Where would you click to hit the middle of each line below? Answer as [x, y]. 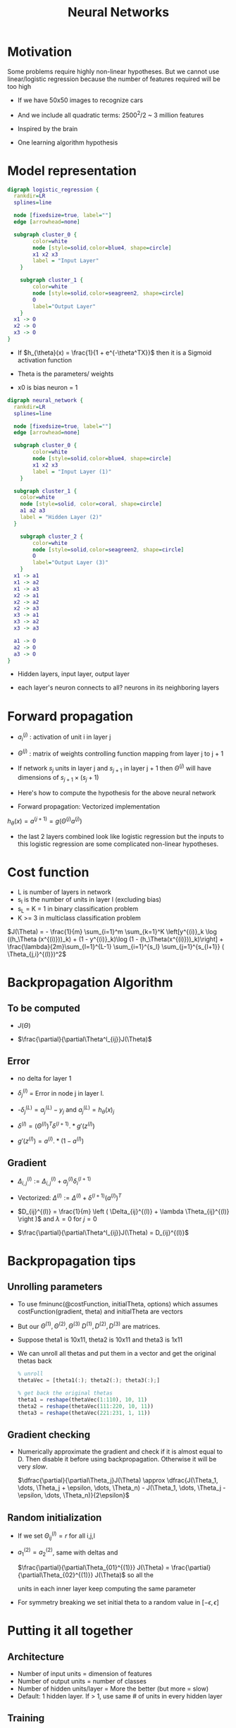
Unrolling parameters [55, 1287]
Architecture [36, 1656]
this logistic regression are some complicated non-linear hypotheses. [118, 844]
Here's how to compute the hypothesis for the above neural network [117, 792]
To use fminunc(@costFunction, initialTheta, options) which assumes [118, 1304]
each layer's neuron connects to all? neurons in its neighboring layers [118, 687]
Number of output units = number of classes [82, 1681]
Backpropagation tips [72, 1261]
